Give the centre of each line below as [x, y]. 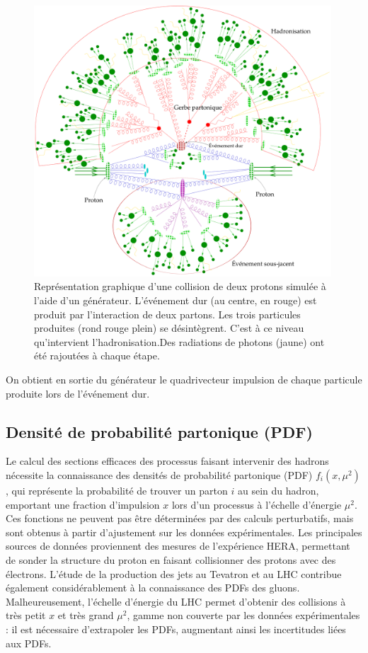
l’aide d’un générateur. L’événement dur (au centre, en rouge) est [176, 300]
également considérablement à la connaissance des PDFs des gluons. [153, 588]
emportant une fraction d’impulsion [83, 504]
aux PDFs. [29, 643]
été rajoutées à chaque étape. [97, 356]
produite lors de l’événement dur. [78, 393]
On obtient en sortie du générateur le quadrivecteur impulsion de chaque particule [184, 379]
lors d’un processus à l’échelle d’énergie [257, 504]
